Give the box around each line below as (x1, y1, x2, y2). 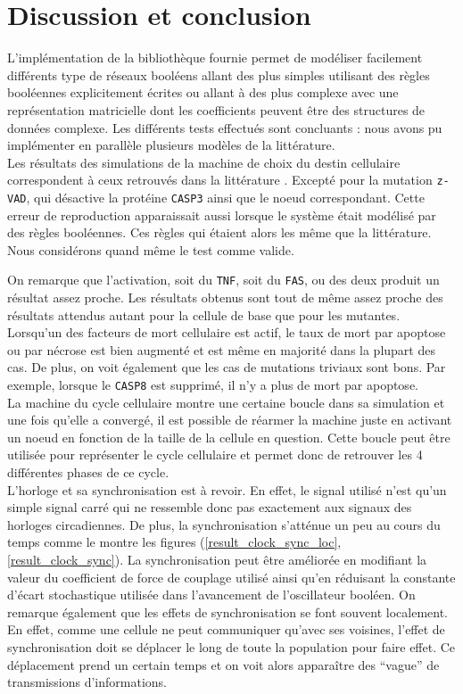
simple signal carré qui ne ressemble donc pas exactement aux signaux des (7, 498, 412, 516)
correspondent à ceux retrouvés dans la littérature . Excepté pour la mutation (7, 170, 433, 189)
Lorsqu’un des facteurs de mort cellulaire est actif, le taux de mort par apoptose (7, 323, 446, 342)
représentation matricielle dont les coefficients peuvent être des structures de (7, 100, 426, 119)
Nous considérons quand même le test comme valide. (7, 240, 294, 259)
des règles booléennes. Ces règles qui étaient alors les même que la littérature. (7, 223, 432, 242)
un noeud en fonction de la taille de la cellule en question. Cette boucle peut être (7, 427, 451, 446)
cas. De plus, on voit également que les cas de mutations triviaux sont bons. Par (7, 358, 446, 376)
